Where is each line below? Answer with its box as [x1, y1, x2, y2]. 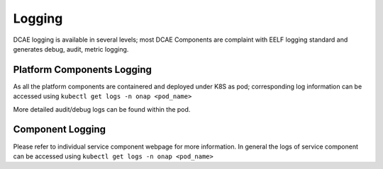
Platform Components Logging [13, 64, 152, 76]
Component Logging [13, 124, 106, 136]
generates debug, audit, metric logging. [13, 45, 129, 53]
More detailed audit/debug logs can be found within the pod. [13, 105, 191, 113]
